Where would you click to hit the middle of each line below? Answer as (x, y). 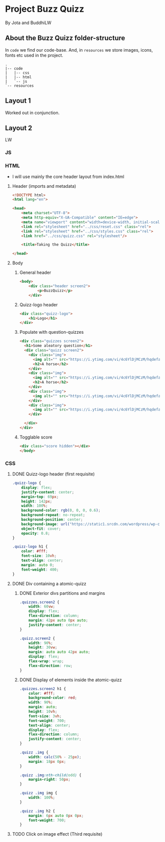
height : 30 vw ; (43, 647)
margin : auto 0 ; (38, 565)
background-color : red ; (53, 698)
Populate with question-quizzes (52, 332)
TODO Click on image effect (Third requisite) (57, 834)
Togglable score (36, 437)
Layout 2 (19, 128)
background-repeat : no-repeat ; (53, 515)
